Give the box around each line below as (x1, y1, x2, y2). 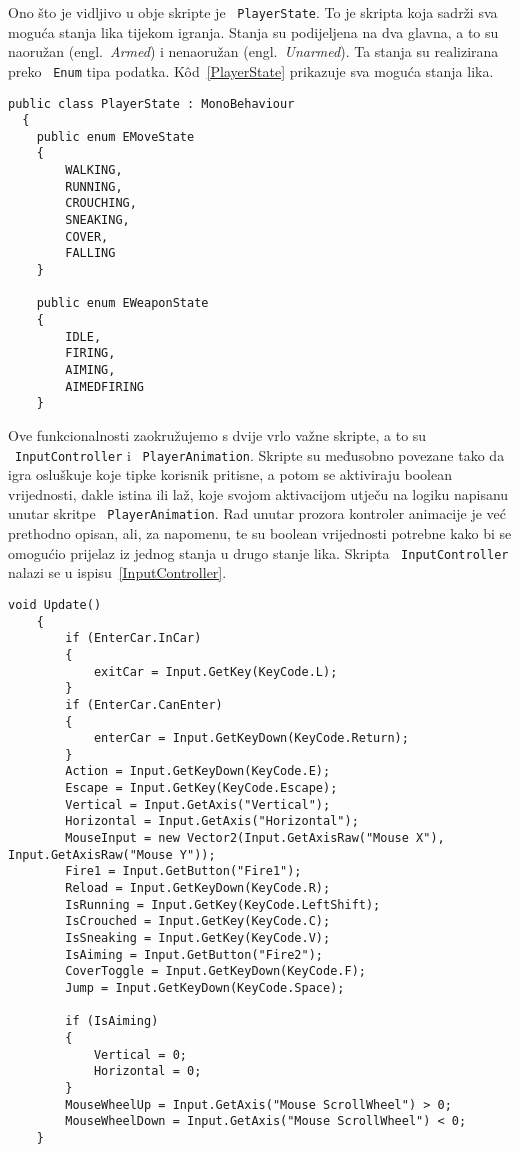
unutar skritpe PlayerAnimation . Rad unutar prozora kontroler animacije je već (8, 503, 507, 524)
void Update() (8, 597, 102, 612)
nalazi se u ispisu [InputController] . (8, 562, 227, 583)
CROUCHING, (65, 196, 137, 211)
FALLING (65, 246, 116, 261)
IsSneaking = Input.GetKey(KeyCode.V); (65, 931, 331, 946)
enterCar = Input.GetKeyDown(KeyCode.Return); (93, 731, 409, 746)
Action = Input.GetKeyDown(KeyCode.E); (65, 764, 331, 779)
